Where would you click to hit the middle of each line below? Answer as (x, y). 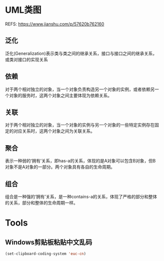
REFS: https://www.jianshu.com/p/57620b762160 (55, 24)
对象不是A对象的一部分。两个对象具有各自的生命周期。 (60, 167)
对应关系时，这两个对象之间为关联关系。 (54, 131)
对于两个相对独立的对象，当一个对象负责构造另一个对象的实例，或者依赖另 (80, 89)
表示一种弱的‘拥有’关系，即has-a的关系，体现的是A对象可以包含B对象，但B (81, 161)
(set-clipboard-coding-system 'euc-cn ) (46, 254)
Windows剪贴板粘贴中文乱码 (49, 242)
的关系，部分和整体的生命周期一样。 (41, 203)
